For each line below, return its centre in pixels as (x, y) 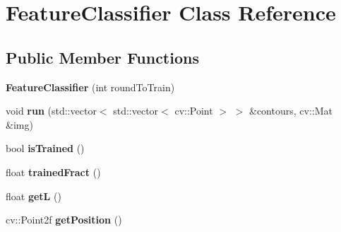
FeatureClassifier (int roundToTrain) (90, 87)
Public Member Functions (102, 57)
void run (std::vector (51, 111)
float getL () (34, 196)
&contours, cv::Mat (291, 111)
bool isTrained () (45, 148)
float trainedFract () (53, 172)
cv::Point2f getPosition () (64, 220)
